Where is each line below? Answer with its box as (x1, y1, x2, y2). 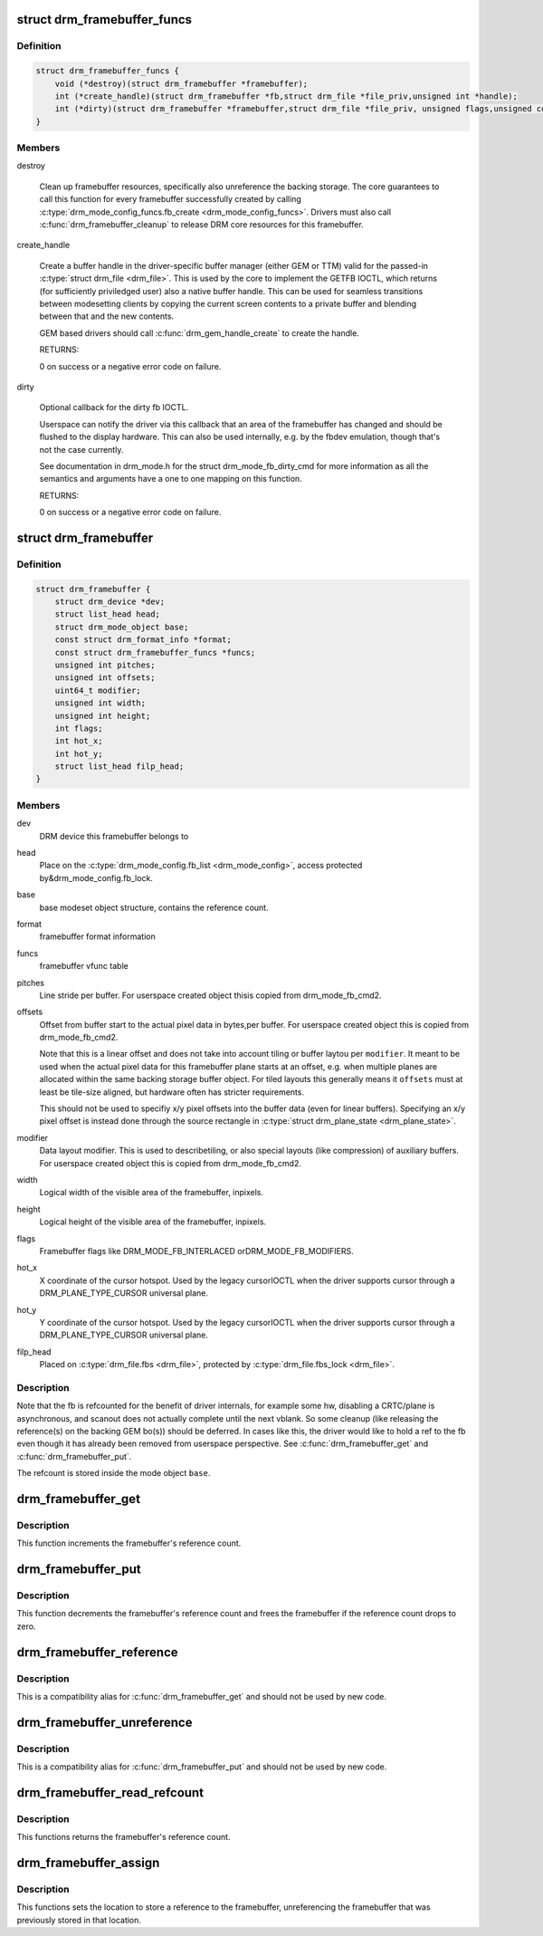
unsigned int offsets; (54, 673, 156, 683)
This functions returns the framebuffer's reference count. (16, 1832, 231, 1843)
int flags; (54, 723, 103, 733)
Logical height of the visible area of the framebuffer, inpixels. (39, 1216, 267, 1227)
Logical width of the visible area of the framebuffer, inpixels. (39, 1187, 264, 1198)
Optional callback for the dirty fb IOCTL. (39, 402, 189, 413)
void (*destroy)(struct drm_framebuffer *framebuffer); (54, 78, 309, 89)
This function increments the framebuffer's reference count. (16, 1538, 242, 1548)
